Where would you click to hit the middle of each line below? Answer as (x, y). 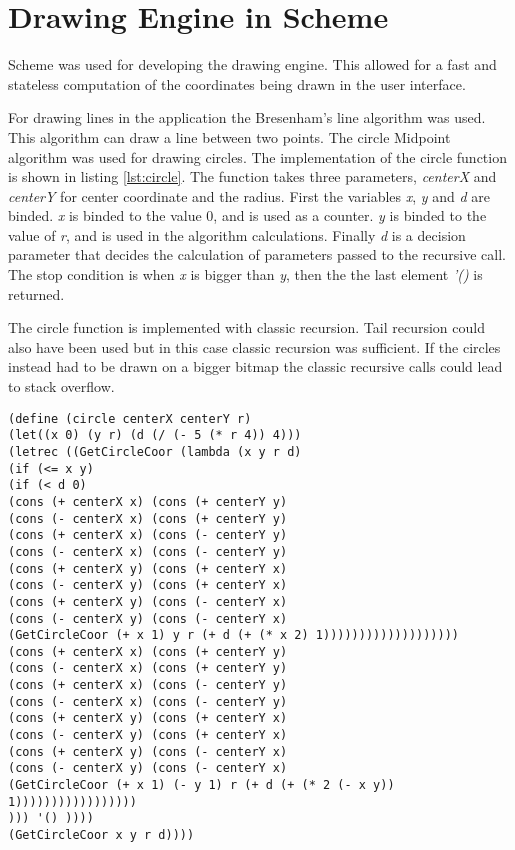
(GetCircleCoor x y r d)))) (101, 835)
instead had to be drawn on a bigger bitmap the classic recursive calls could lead (255, 366)
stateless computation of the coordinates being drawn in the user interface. (237, 83)
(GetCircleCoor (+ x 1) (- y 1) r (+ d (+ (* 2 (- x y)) (201, 785)
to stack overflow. (61, 386)
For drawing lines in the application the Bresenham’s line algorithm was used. (247, 117)
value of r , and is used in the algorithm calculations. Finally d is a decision (237, 234)
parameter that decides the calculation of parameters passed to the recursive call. (257, 254)
